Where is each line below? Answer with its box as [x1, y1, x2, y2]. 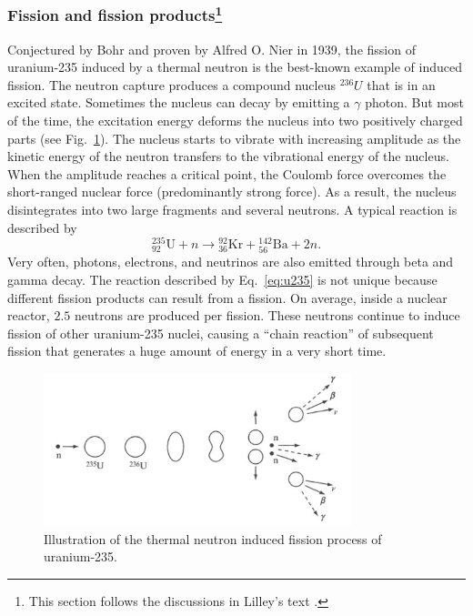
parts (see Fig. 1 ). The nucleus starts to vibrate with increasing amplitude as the [7, 128, 461, 147]
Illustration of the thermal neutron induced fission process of [44, 529, 382, 548]
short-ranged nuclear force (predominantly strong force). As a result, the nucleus [7, 182, 457, 201]
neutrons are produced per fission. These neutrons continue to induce [74, 306, 460, 325]
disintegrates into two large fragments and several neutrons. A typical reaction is [7, 200, 458, 219]
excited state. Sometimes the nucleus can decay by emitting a [7, 93, 350, 112]
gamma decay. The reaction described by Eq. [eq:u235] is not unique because [7, 270, 438, 289]
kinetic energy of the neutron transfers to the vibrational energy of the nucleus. [7, 146, 449, 166]
